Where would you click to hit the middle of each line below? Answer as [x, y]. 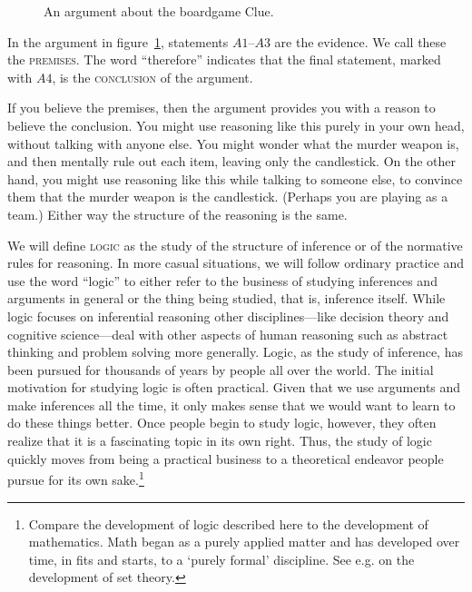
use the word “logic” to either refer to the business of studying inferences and [222, 280]
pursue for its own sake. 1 [76, 478]
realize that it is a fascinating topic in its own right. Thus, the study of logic [220, 441]
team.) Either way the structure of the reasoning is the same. [177, 214]
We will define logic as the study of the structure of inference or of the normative [235, 245]
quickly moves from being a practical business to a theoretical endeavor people [226, 458]
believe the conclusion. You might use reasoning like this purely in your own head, [236, 125]
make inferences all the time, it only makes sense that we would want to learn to [231, 405]
